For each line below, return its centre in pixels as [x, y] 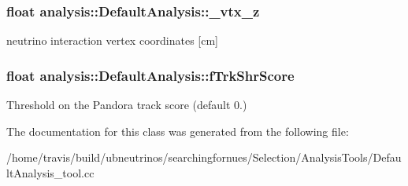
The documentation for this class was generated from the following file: [178, 131]
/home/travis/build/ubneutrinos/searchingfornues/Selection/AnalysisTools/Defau [204, 157]
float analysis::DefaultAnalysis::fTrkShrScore [150, 75]
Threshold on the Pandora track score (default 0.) [127, 105]
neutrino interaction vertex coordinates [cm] [112, 40]
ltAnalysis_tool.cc [50, 172]
